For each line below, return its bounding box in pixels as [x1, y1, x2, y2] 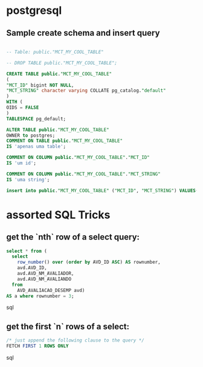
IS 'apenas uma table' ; [6, 143, 66, 150]
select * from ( [6, 248, 47, 254]
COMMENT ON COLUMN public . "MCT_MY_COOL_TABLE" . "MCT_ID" [6, 155, 150, 161]
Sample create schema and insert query [6, 28, 160, 38]
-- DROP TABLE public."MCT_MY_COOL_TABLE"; [6, 60, 118, 66]
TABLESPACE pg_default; [6, 115, 66, 122]
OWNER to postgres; [6, 132, 56, 138]
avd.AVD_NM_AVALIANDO [17, 276, 71, 282]
